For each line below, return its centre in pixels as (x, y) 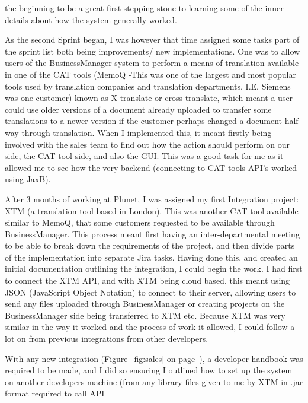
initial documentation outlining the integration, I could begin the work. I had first (154, 269)
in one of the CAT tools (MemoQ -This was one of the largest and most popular (150, 74)
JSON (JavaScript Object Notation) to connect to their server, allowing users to (150, 292)
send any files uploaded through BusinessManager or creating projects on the (145, 304)
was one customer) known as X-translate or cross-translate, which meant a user (149, 98)
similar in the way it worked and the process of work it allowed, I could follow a (150, 327)
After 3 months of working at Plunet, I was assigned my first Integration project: (152, 199)
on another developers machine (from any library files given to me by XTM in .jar (154, 381)
